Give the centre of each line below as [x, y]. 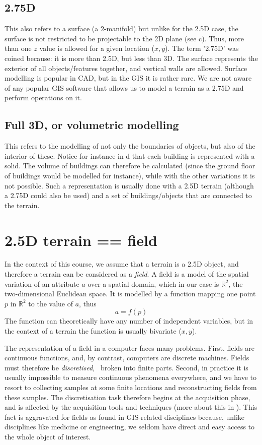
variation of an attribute [42, 283]
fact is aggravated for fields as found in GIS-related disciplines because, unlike [125, 417]
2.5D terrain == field [81, 240]
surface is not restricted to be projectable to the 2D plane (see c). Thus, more [124, 38]
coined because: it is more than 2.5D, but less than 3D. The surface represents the [131, 58]
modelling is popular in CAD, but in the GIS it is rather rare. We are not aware [128, 78]
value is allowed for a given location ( [97, 48]
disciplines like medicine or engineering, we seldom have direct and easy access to [130, 427]
